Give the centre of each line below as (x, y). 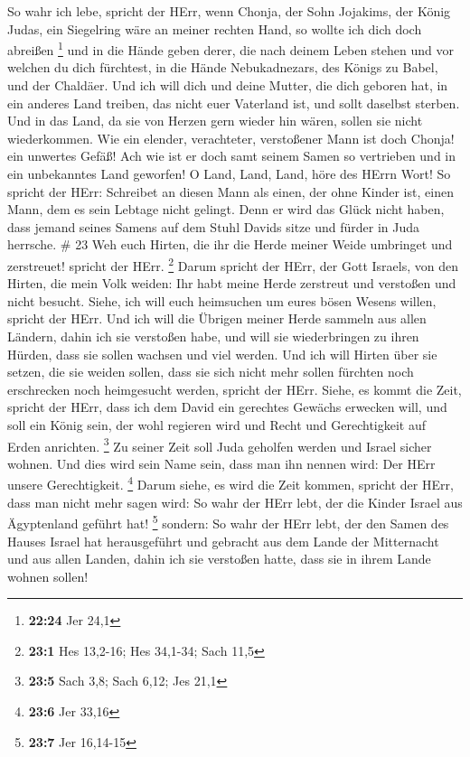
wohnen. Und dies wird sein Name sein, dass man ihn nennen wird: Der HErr (221, 463)
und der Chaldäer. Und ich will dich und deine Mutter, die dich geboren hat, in (228, 85)
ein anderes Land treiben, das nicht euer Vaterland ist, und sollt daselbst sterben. (234, 103)
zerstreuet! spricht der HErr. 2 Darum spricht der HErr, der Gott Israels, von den (233, 264)
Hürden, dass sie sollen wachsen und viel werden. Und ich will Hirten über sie (222, 354)
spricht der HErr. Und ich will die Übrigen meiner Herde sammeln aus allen (217, 318)
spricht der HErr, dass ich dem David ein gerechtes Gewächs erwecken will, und (227, 407)
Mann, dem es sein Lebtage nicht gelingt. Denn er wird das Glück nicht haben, (226, 209)
